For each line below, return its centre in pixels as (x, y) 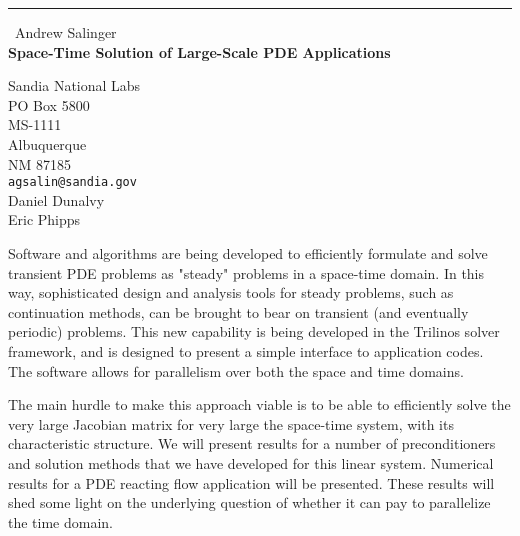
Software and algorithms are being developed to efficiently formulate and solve (248, 253)
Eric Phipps (44, 219)
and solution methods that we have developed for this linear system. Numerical (251, 462)
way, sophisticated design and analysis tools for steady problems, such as (231, 292)
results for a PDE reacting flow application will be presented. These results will (251, 482)
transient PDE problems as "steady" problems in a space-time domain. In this (246, 272)
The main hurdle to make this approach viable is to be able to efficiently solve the (259, 404)
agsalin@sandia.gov (72, 182)
